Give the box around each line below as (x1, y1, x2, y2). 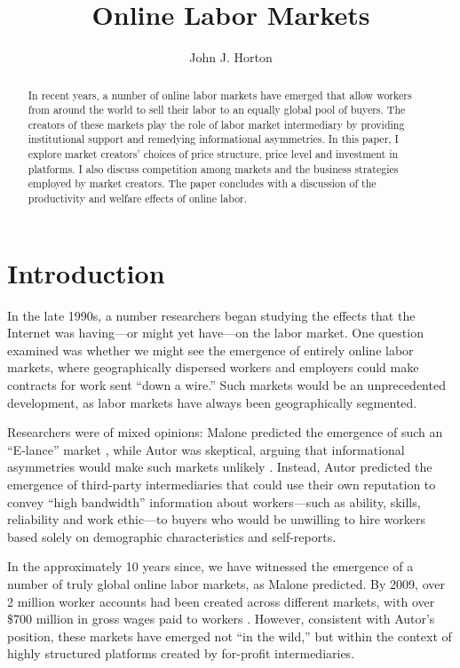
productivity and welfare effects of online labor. (28, 191, 248, 206)
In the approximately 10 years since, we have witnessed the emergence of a (7, 557, 414, 576)
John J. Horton (189, 48, 273, 67)
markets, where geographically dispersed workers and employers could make (7, 358, 419, 377)
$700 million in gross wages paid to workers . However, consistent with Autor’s (7, 609, 435, 628)
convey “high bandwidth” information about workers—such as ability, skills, (7, 492, 421, 511)
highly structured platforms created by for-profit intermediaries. (7, 644, 355, 663)
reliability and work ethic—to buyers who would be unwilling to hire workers (7, 510, 425, 529)
